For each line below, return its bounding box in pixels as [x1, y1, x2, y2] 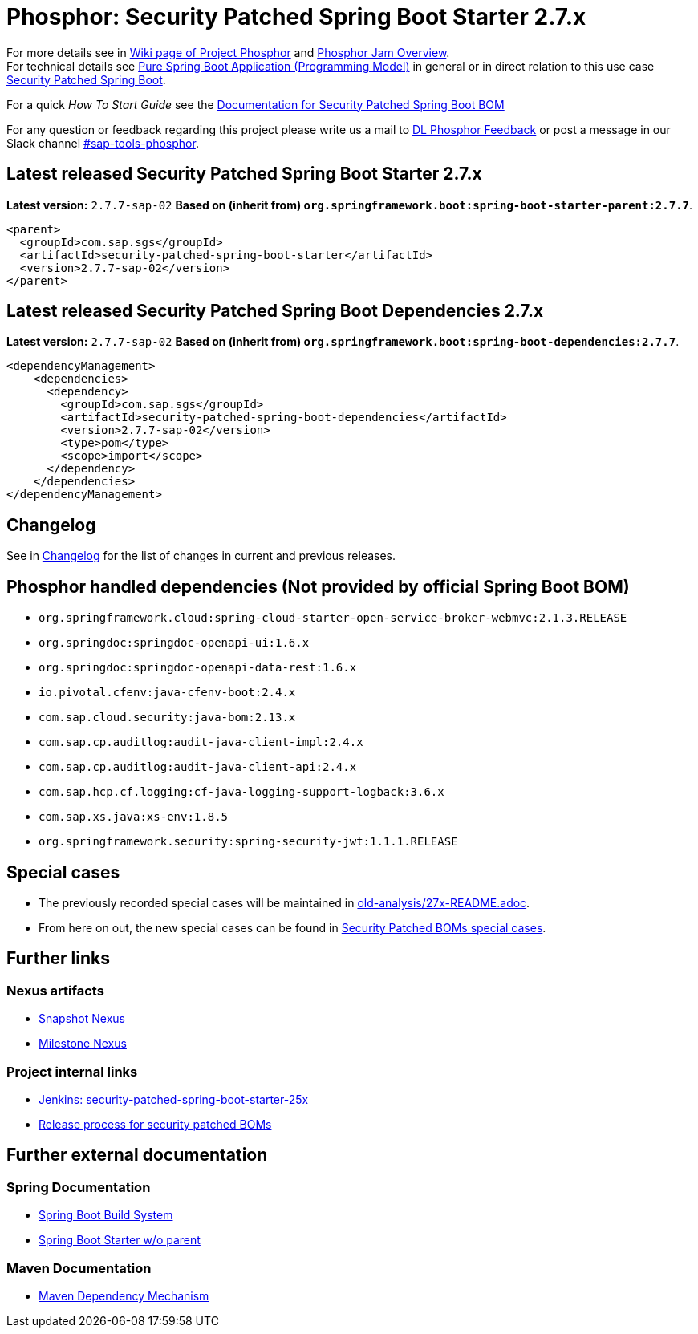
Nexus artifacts [6, 982, 104, 999]
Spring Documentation [6, 1178, 151, 1195]
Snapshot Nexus [39, 1012, 125, 1026]
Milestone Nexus [39, 1036, 127, 1051]
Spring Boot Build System [39, 1208, 173, 1222]
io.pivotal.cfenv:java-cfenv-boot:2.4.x [39, 686, 296, 699]
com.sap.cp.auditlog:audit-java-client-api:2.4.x [39, 760, 357, 774]
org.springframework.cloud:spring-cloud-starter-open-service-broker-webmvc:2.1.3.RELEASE [39, 611, 627, 625]
